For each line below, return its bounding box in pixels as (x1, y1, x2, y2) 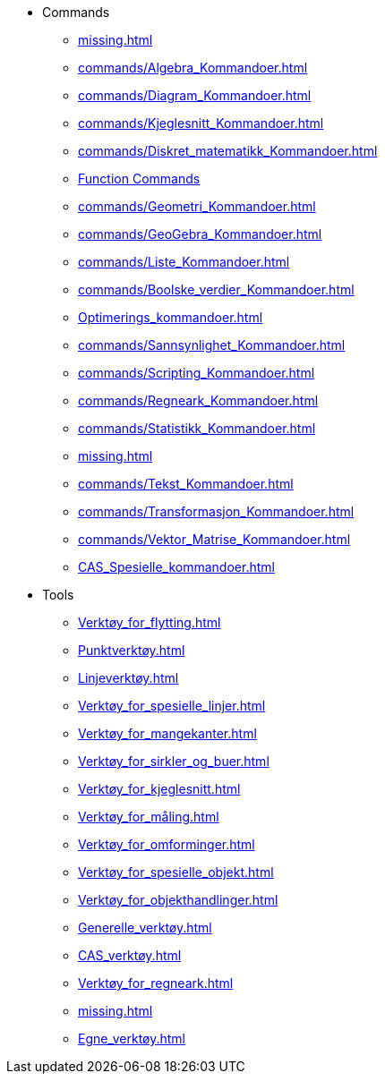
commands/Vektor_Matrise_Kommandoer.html (78, 532, 351, 547)
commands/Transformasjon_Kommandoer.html (78, 504, 355, 519)
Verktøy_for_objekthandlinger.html (78, 892, 278, 907)
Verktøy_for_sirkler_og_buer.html (78, 753, 269, 769)
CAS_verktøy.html (78, 948, 182, 963)
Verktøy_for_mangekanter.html (78, 726, 257, 741)
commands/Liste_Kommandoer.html (78, 254, 290, 269)
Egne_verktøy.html (78, 1031, 186, 1046)
